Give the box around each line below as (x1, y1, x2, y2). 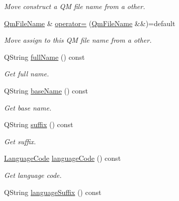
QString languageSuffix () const (4, 186, 102, 197)
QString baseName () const (4, 85, 88, 95)
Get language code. (4, 169, 62, 180)
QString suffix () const (4, 119, 73, 130)
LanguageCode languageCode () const (4, 153, 121, 163)
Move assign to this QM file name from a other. (4, 35, 152, 45)
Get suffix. (4, 136, 36, 146)
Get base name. (4, 102, 52, 113)
